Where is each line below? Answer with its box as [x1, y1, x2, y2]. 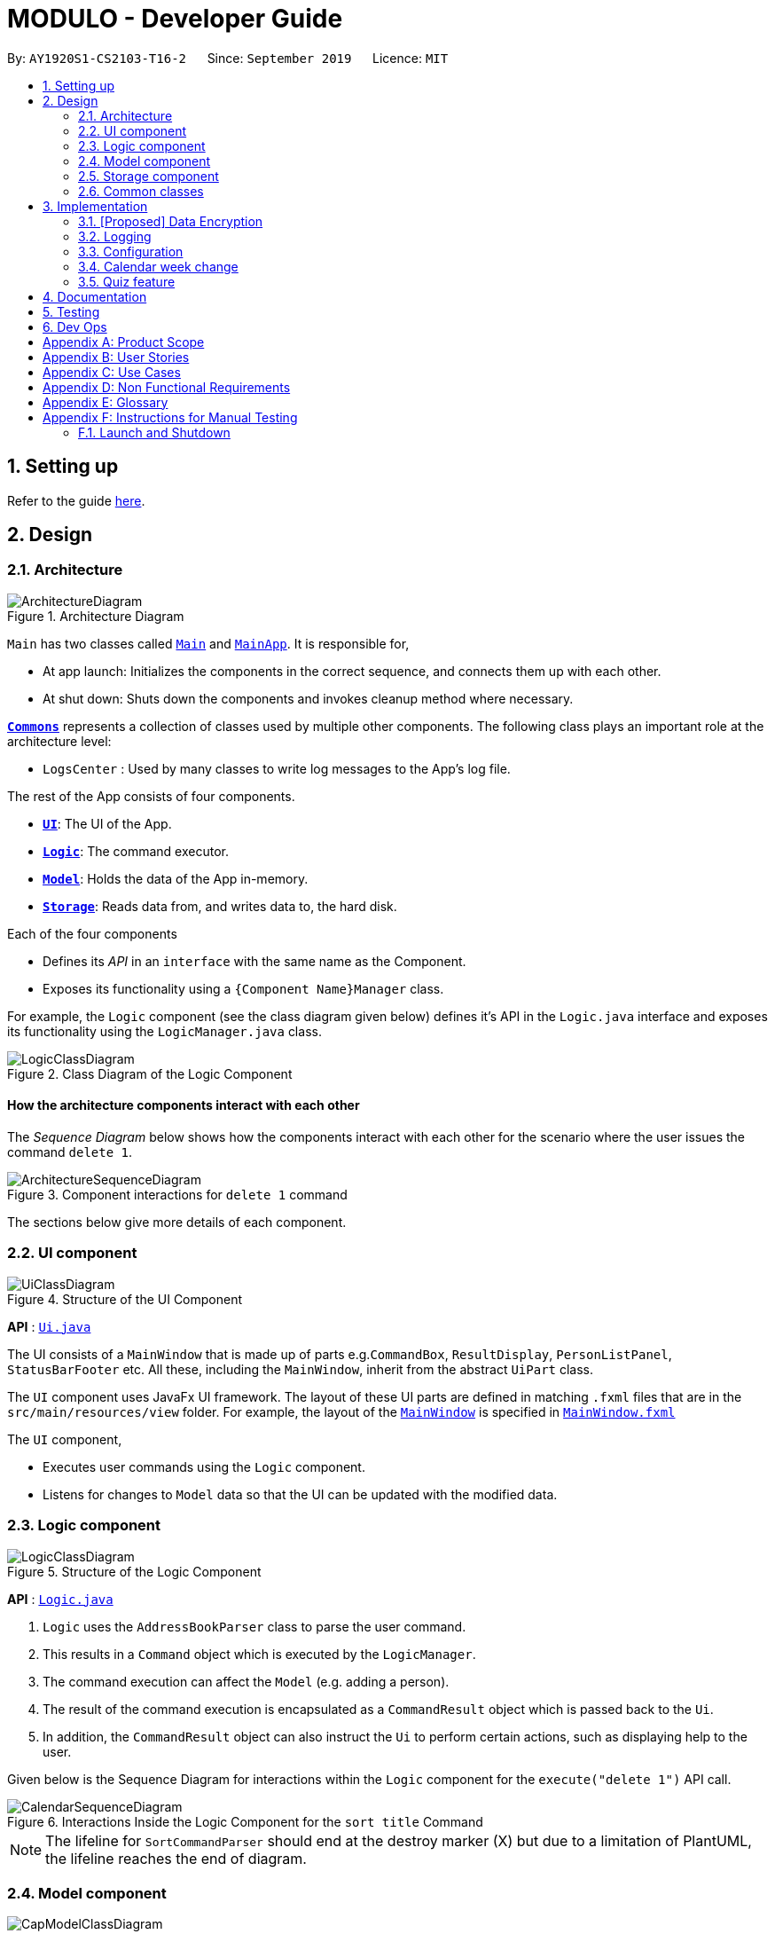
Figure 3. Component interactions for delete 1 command [7, 1187, 348, 1203]
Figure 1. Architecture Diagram [7, 608, 184, 624]
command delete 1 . [7, 1144, 133, 1160]
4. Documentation [43, 288, 147, 304]
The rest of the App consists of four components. [7, 788, 295, 804]
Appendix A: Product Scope [43, 334, 205, 350]
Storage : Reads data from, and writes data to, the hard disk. [43, 898, 397, 914]
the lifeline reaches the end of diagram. [45, 1849, 307, 1867]
